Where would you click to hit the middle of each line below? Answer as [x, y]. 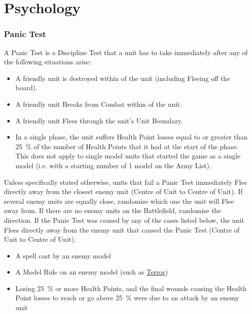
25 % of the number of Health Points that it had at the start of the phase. [127, 146]
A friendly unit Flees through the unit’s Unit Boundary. [99, 120]
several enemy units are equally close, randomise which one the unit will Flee [119, 201]
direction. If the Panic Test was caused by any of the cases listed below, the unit [124, 220]
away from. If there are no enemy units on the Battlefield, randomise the [113, 210]
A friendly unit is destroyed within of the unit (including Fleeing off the [123, 78]
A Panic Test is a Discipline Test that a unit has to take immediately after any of [126, 52]
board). [26, 88]
